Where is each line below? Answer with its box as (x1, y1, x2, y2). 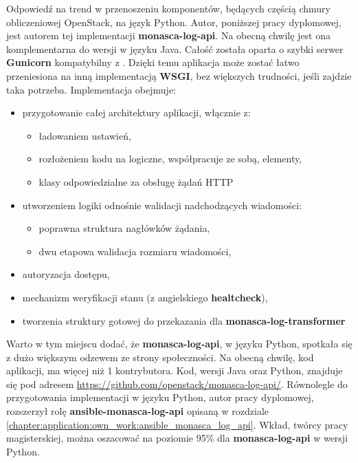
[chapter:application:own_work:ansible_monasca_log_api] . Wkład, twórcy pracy (6, 417, 348, 431)
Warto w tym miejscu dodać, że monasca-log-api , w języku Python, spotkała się (6, 336, 353, 351)
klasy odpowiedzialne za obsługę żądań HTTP (38, 174, 234, 189)
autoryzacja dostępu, (22, 267, 110, 281)
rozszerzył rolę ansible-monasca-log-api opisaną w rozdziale (6, 404, 269, 418)
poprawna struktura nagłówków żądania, (38, 221, 210, 235)
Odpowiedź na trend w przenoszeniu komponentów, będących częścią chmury (6, 1, 331, 15)
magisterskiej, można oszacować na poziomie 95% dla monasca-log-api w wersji (6, 431, 348, 445)
